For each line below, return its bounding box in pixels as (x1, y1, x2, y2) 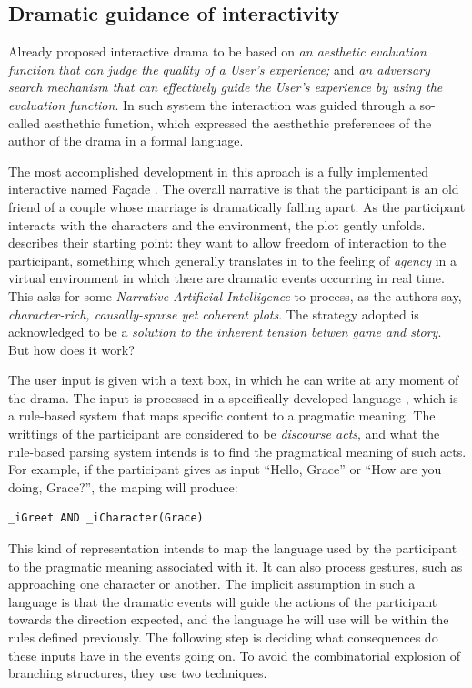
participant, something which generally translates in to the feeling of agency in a (8, 250, 457, 269)
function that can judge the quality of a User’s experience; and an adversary (8, 59, 430, 78)
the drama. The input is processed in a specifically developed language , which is (8, 388, 458, 407)
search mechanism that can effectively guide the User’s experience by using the (8, 77, 443, 96)
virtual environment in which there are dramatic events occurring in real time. (8, 268, 445, 288)
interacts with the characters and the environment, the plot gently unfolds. (8, 215, 426, 234)
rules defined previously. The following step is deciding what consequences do (8, 628, 438, 647)
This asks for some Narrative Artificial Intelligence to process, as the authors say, (8, 286, 462, 305)
